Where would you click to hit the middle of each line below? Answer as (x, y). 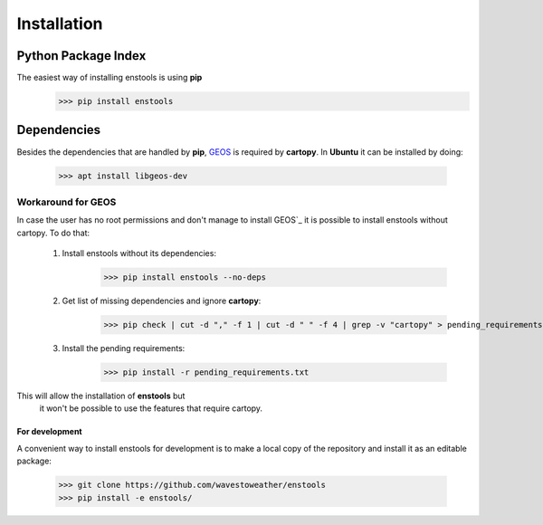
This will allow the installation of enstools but (101, 396)
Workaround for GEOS (67, 202)
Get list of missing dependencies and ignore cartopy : (162, 301)
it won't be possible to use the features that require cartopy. (151, 408)
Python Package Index (81, 56)
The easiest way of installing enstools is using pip (110, 78)
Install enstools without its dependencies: (139, 253)
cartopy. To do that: (53, 233)
